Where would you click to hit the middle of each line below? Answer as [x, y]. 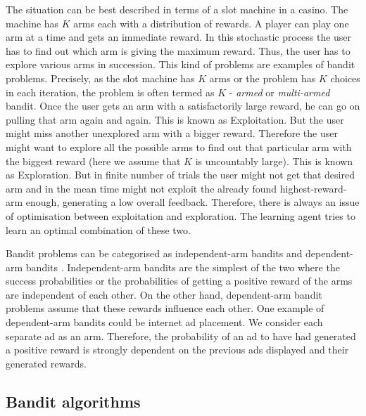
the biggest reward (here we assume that [93, 161]
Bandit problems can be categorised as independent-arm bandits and [154, 253]
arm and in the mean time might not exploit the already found [141, 188]
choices [345, 78]
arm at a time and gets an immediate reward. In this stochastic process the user [179, 37]
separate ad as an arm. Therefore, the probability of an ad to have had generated [181, 336]
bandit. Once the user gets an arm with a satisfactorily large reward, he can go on [183, 106]
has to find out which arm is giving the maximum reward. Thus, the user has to [178, 50]
